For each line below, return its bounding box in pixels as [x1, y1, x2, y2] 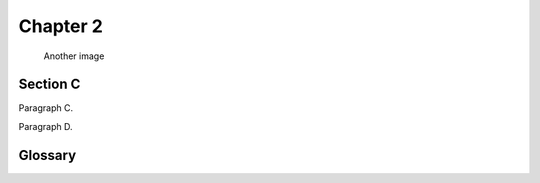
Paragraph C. [18, 102, 74, 114]
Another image [43, 50, 105, 62]
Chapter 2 [18, 15, 104, 37]
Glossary [18, 146, 77, 164]
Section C [18, 76, 81, 93]
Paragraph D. [18, 120, 73, 132]
